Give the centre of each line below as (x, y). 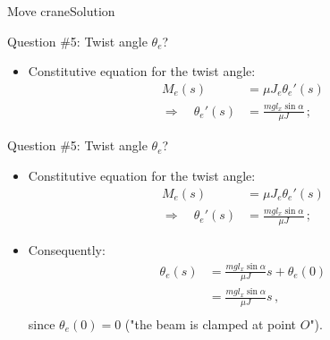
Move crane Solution (61, 11)
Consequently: (67, 250)
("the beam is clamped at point (211, 323)
